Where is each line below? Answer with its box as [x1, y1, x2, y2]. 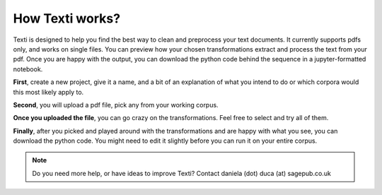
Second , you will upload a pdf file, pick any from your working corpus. [13, 100, 219, 109]
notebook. [13, 64, 43, 73]
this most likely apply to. [13, 88, 84, 96]
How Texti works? [13, 11, 120, 26]
